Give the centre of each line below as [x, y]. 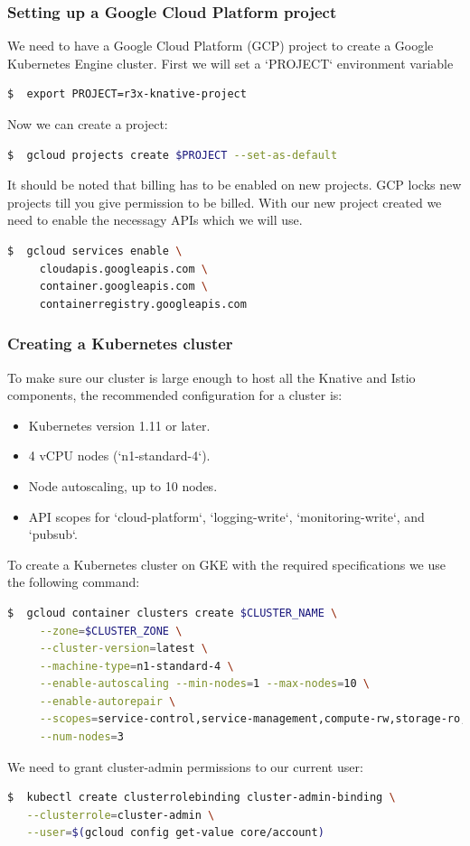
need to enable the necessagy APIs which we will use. [155, 220]
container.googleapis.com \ [123, 287]
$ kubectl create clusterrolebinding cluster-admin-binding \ [202, 798]
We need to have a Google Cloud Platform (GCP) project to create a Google [221, 46]
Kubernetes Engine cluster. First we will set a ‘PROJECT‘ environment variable [230, 63]
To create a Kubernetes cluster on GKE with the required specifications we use [227, 564]
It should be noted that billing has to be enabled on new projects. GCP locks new [235, 185]
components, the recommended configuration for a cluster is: [175, 395]
